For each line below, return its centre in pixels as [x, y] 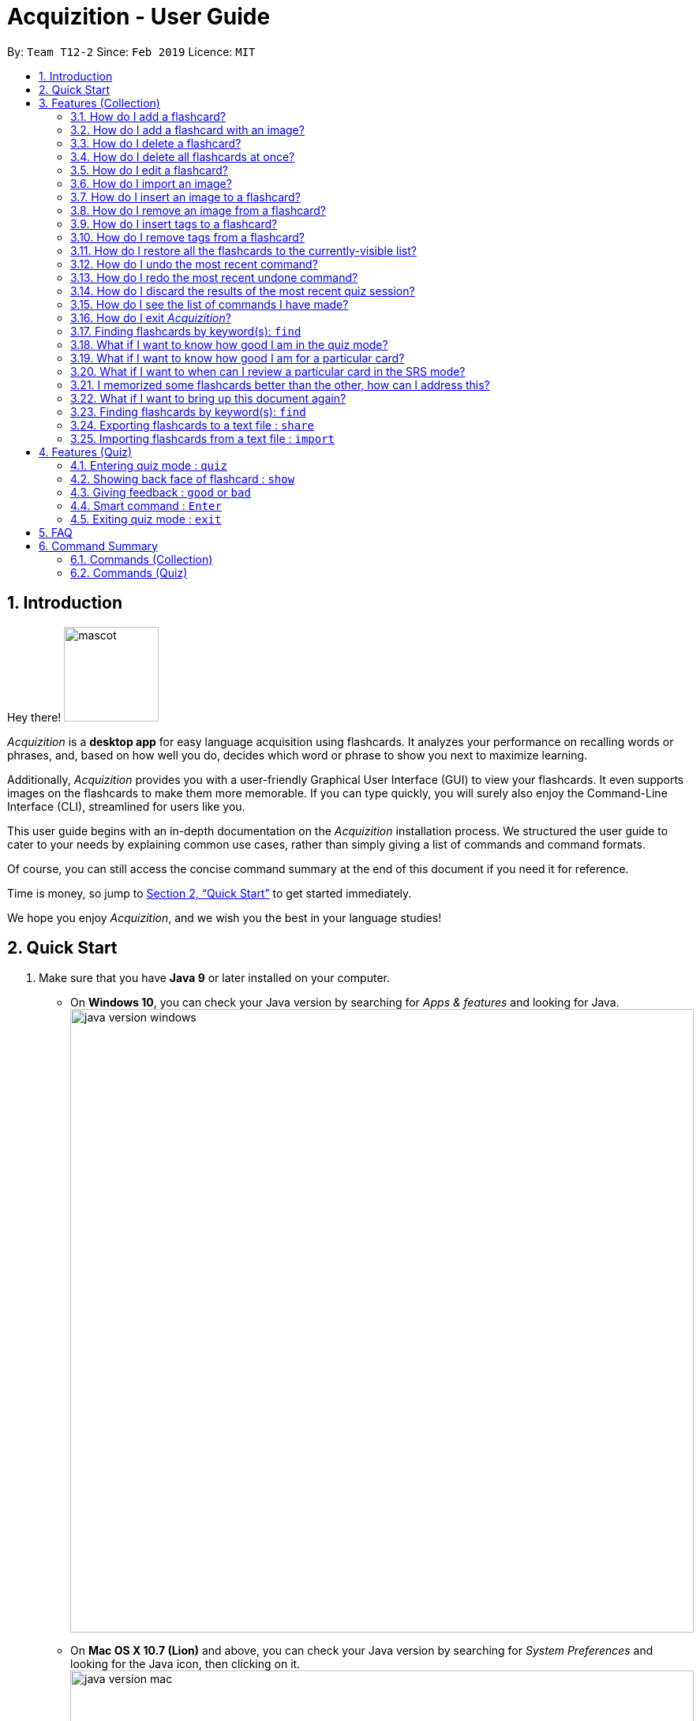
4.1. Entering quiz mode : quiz [149, 465]
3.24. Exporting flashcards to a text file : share [193, 425]
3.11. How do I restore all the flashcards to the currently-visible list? [243, 250]
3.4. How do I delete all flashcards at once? [183, 156]
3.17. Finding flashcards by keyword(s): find [186, 331]
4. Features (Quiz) [86, 452]
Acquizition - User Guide [139, 17]
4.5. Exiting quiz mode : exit [146, 519]
